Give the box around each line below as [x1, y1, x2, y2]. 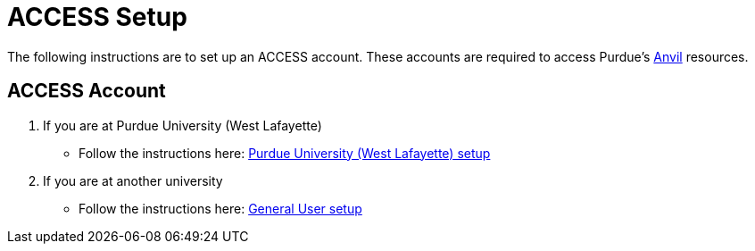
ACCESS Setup [7, 2, 187, 32]
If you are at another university [43, 172, 223, 188]
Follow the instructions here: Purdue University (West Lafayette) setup [79, 145, 491, 161]
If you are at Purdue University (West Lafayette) [43, 117, 322, 133]
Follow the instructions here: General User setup [79, 200, 362, 216]
